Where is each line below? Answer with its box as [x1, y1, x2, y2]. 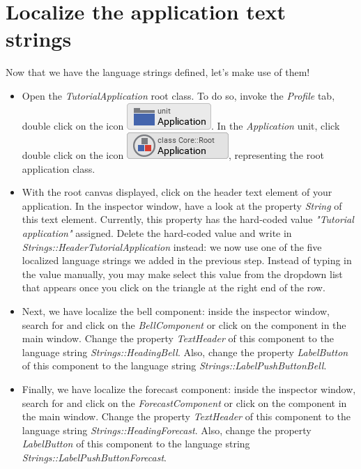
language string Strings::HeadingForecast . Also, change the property [22, 422, 312, 437]
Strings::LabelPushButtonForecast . [22, 449, 167, 464]
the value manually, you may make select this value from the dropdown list [22, 266, 343, 281]
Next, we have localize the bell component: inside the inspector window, [22, 304, 330, 318]
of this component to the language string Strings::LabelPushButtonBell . [22, 358, 327, 373]
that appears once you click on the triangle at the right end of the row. [22, 280, 325, 295]
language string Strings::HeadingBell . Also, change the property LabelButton [22, 344, 348, 359]
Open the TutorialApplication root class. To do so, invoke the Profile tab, [22, 88, 335, 102]
